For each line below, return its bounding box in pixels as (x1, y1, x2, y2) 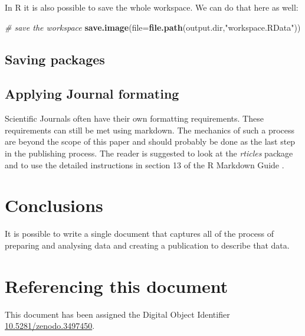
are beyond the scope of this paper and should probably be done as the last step (5, 135, 296, 148)
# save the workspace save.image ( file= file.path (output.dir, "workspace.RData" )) (5, 21, 301, 33)
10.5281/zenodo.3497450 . (5, 319, 95, 332)
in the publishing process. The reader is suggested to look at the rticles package (5, 146, 293, 159)
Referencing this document (5, 273, 228, 298)
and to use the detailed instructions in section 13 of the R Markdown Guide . (5, 158, 284, 171)
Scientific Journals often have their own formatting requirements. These (5, 112, 264, 125)
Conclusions (5, 193, 103, 217)
